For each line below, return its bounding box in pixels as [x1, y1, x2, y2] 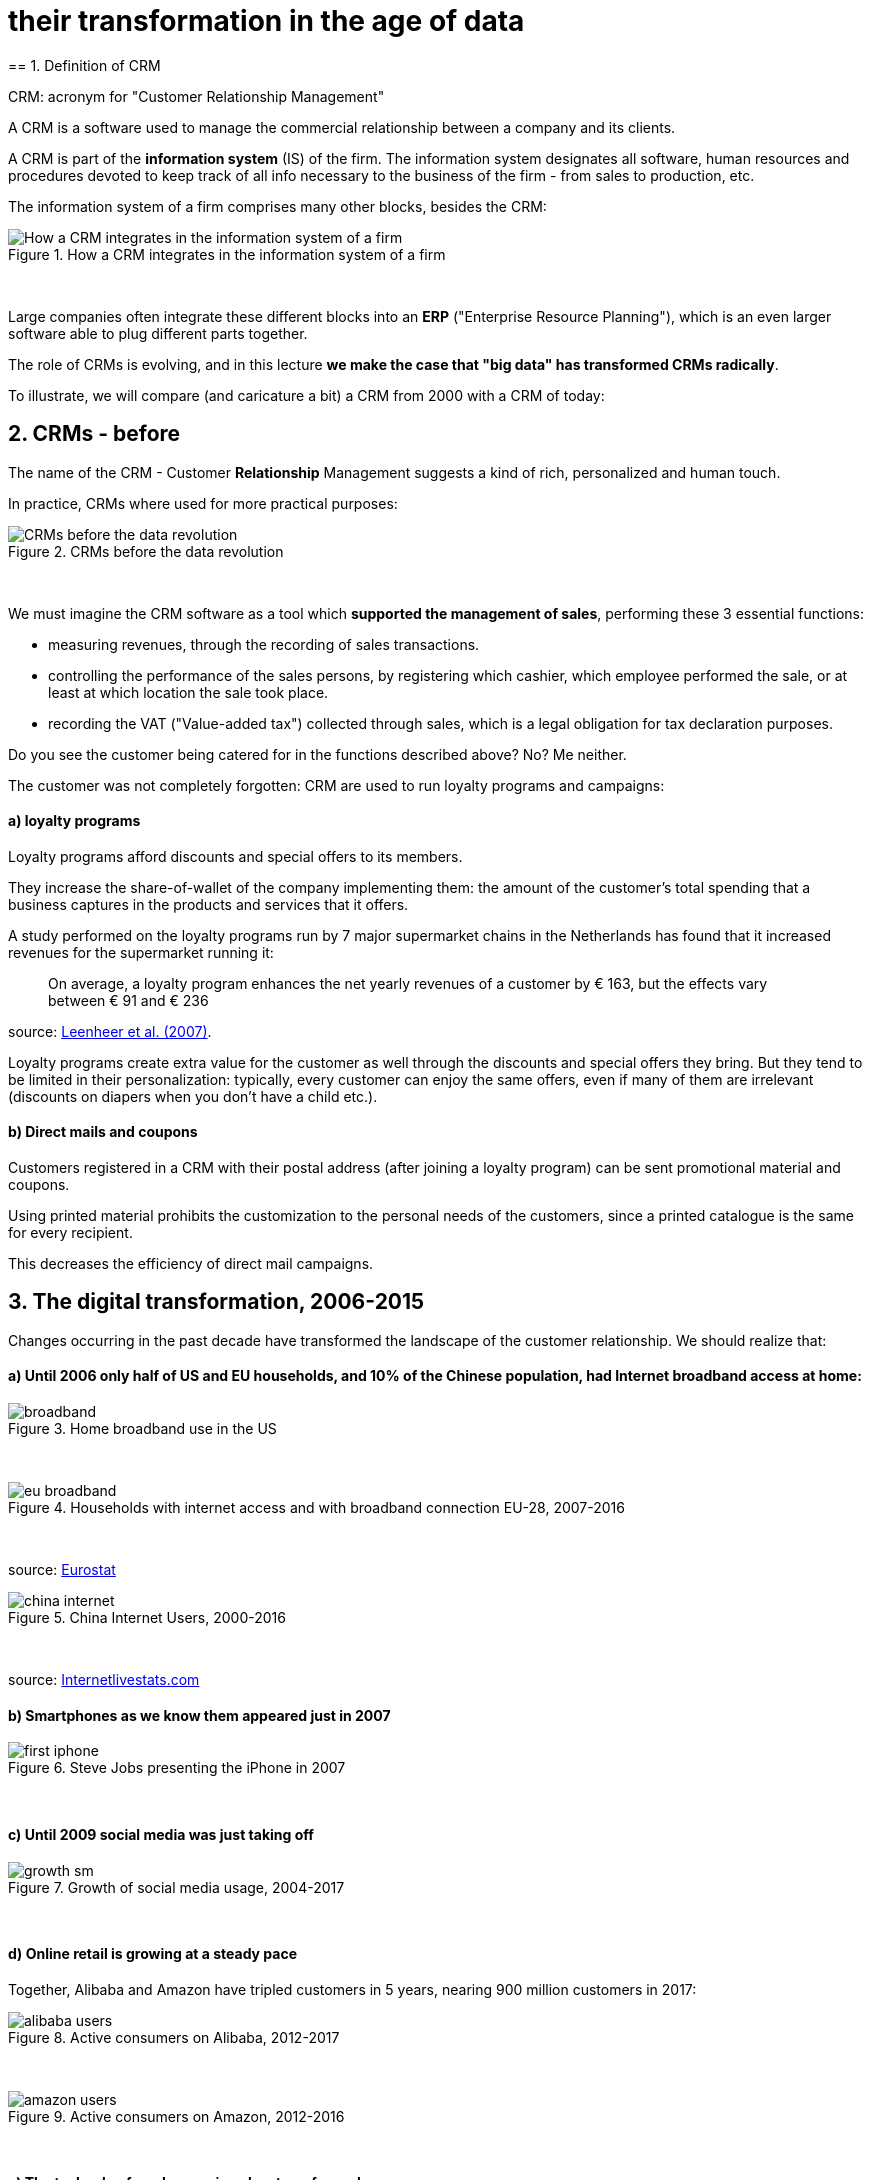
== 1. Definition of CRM [8, 56, 161, 74]
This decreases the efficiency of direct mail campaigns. [8, 1255, 374, 1273]
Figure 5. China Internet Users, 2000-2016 [8, 1609, 286, 1627]
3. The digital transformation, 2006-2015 [8, 1289, 425, 1315]
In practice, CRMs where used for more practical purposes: [8, 494, 398, 512]
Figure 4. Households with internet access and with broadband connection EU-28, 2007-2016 [8, 1499, 625, 1517]
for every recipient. [8, 1224, 133, 1242]
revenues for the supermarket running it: [8, 943, 274, 961]
